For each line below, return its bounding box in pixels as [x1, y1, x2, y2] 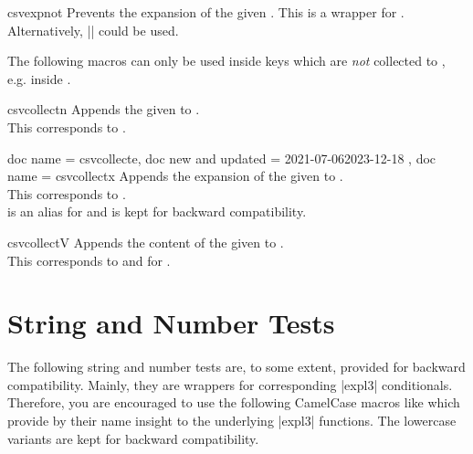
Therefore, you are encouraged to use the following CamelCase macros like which [7, 393, 460, 412]
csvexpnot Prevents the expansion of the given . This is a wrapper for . [7, 3, 405, 21]
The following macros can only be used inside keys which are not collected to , [7, 51, 446, 70]
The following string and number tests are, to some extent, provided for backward [7, 357, 466, 376]
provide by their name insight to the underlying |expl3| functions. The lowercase [7, 411, 457, 430]
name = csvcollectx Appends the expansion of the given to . [7, 166, 343, 185]
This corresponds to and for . [7, 250, 171, 269]
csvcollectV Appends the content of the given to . [7, 232, 284, 251]
